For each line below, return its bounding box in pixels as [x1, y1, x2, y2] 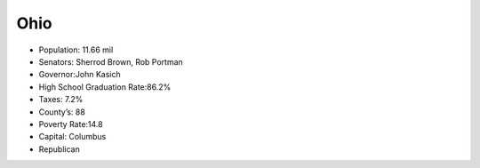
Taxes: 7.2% [38, 94, 84, 105]
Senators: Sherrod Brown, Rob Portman [38, 56, 184, 67]
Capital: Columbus [38, 132, 107, 142]
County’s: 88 [38, 107, 86, 117]
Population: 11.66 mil [38, 44, 114, 55]
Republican [38, 143, 80, 155]
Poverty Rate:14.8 [38, 118, 103, 129]
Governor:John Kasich [38, 69, 121, 80]
